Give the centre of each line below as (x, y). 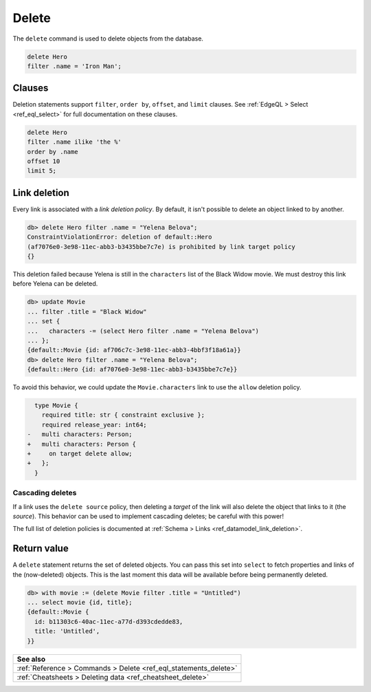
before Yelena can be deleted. (55, 284)
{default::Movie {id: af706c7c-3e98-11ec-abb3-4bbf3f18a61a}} (134, 350)
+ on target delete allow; (80, 454)
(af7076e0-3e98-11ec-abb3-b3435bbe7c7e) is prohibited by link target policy (161, 247)
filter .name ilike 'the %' (74, 142)
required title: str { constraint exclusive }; (123, 415)
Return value (41, 549)
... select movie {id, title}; (80, 602)
